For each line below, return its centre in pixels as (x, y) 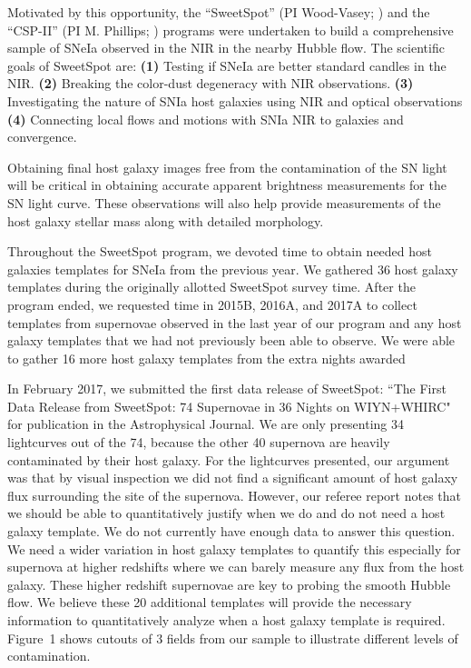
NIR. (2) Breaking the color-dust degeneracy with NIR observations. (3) (211, 83)
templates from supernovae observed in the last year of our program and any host (235, 322)
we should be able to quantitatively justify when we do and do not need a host (226, 513)
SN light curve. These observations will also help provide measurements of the (224, 202)
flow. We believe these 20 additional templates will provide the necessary (210, 602)
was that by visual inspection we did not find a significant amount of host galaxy (233, 478)
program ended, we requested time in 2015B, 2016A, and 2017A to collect (212, 304)
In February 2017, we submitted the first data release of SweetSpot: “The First (227, 389)
